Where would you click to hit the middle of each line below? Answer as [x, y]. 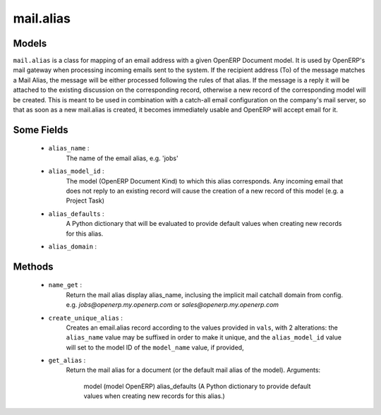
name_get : [65, 285]
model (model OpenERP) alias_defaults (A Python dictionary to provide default [197, 386]
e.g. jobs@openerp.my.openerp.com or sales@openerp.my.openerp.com [172, 305]
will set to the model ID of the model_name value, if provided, [155, 347]
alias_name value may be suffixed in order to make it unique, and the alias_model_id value [204, 337]
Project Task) [85, 200]
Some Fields [41, 130]
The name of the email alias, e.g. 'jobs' [122, 158]
